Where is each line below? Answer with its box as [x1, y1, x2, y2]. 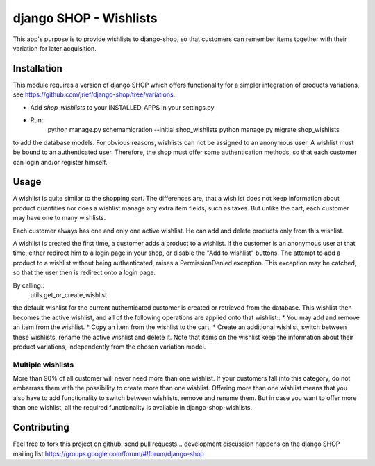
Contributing [12, 422, 69, 433]
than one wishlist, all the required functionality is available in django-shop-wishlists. [12, 403, 253, 412]
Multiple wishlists [12, 360, 74, 369]
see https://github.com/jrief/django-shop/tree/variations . [12, 90, 176, 99]
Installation [12, 63, 62, 74]
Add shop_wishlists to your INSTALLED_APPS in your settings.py [30, 103, 215, 111]
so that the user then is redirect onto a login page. [12, 268, 156, 277]
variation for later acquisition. [12, 44, 97, 52]
